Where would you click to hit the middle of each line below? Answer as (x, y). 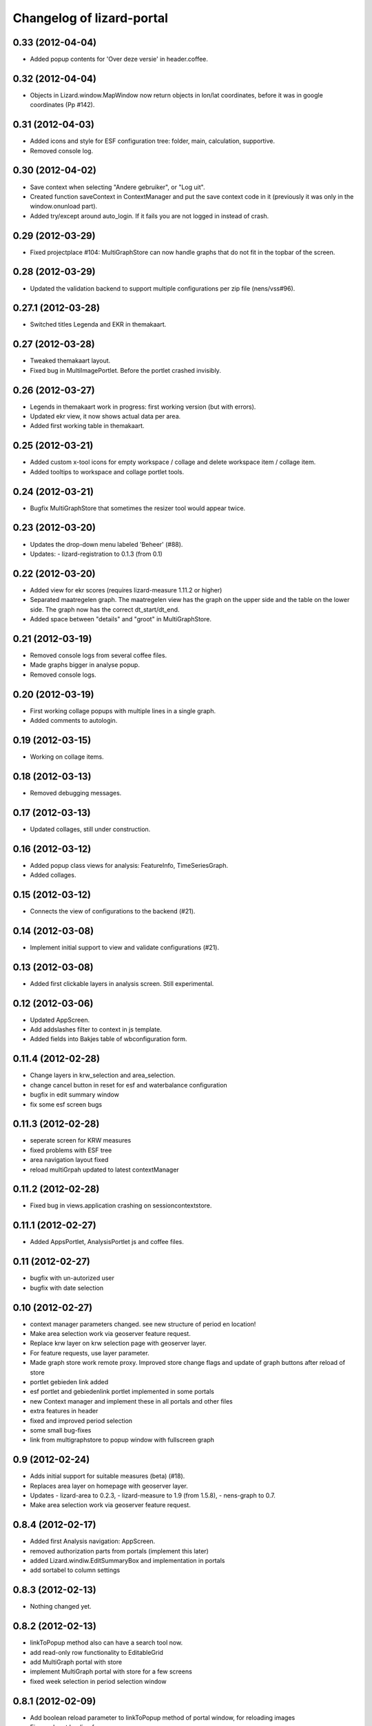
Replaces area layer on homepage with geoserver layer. (109, 1486)
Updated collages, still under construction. (90, 829)
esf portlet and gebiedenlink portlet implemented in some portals (122, 1392)
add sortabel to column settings (75, 1570)
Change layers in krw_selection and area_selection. (103, 1075)
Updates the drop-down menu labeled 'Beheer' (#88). (106, 544)
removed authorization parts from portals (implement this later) (120, 1551)
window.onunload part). (64, 206)
